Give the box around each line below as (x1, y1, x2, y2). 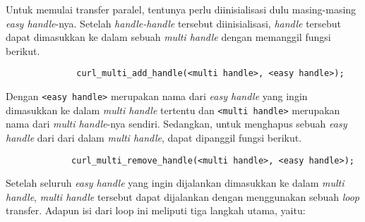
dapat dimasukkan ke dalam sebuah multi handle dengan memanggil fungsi (6, 30, 331, 44)
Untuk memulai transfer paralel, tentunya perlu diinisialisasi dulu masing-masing (6, 2, 357, 16)
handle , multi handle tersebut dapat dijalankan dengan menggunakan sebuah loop (6, 189, 359, 204)
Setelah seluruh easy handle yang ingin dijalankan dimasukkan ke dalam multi (6, 175, 345, 190)
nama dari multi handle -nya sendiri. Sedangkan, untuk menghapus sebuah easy (6, 116, 347, 131)
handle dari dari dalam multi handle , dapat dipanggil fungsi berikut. (6, 130, 302, 144)
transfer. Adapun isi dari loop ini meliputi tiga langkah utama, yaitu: (6, 203, 306, 218)
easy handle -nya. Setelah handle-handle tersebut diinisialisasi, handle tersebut (6, 16, 342, 30)
